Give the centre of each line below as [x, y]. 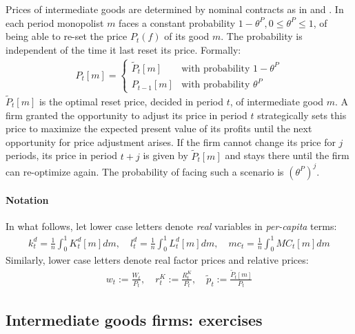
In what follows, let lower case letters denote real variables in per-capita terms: [171, 226]
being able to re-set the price [67, 36]
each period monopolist [55, 22]
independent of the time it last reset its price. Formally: [123, 49]
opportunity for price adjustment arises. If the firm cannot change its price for [171, 142]
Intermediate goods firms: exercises [134, 319]
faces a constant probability [177, 22]
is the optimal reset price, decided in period [131, 101]
